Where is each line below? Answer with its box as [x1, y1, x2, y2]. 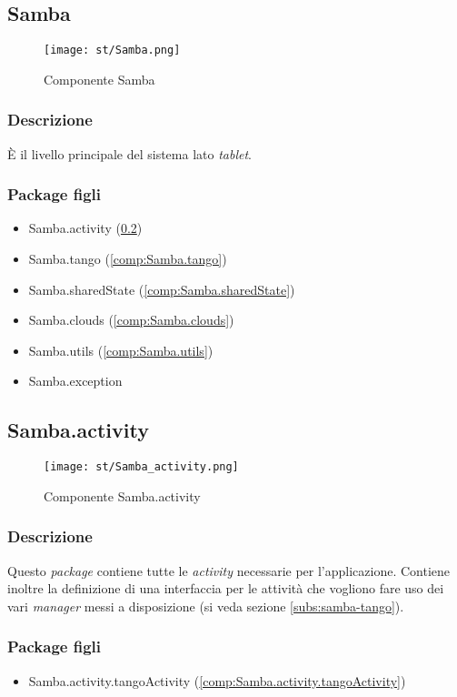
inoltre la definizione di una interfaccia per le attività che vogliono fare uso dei [7, 579, 444, 598]
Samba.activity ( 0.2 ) [28, 218, 143, 237]
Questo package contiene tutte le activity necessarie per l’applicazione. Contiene [7, 561, 451, 580]
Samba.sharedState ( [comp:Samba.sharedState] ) [28, 279, 295, 298]
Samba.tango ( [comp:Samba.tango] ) [28, 249, 227, 268]
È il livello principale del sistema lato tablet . [7, 144, 252, 163]
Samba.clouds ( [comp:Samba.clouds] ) [28, 310, 234, 329]
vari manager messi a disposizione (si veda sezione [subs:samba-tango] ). [7, 596, 404, 615]
